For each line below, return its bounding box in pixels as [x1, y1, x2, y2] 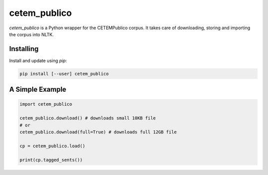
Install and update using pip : [9, 58, 67, 63]
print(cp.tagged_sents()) [19, 157, 83, 163]
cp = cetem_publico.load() [19, 143, 85, 149]
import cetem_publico [19, 102, 72, 107]
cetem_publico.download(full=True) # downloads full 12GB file [19, 129, 177, 135]
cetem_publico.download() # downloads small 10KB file [19, 116, 156, 121]
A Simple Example [9, 85, 67, 94]
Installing [9, 45, 39, 53]
